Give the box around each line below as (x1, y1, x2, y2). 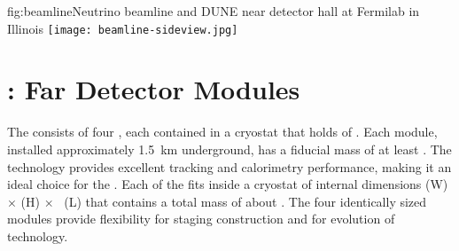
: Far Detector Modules (7, 71, 300, 107)
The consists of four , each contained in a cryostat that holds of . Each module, (7, 122, 438, 141)
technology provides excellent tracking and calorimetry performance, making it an (7, 157, 452, 176)
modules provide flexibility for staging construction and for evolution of (7, 209, 395, 228)
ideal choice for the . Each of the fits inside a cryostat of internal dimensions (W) (7, 175, 448, 193)
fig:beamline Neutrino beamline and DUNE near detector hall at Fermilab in (7, 2, 420, 20)
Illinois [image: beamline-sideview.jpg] (7, 19, 238, 37)
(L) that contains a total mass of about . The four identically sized (64, 192, 427, 210)
